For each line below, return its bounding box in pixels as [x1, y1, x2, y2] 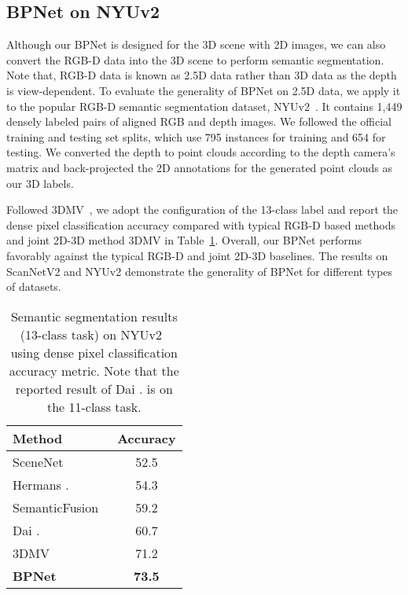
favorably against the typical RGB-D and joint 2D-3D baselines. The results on [6, 247, 388, 263]
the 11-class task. [46, 397, 142, 416]
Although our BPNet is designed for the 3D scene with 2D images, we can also [6, 36, 386, 53]
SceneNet [13, 452, 64, 471]
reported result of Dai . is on [15, 379, 173, 398]
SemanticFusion [13, 498, 99, 516]
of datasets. [6, 278, 61, 295]
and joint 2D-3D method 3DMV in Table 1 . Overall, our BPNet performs [6, 232, 362, 248]
